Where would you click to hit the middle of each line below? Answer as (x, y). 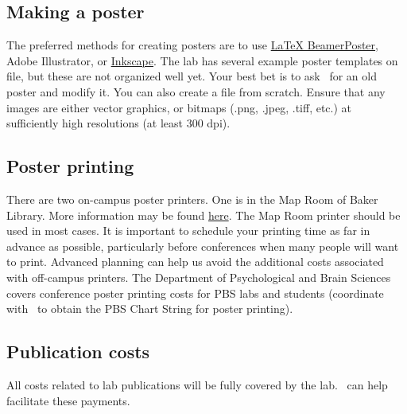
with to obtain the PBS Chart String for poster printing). (150, 309)
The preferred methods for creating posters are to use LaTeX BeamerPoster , (192, 45)
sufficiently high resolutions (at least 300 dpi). (118, 123)
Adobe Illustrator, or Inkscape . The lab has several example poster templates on (202, 60)
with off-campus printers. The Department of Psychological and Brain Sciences (199, 277)
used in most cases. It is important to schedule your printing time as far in (188, 230)
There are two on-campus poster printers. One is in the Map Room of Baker (192, 199)
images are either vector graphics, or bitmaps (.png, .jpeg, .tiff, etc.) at (179, 107)
